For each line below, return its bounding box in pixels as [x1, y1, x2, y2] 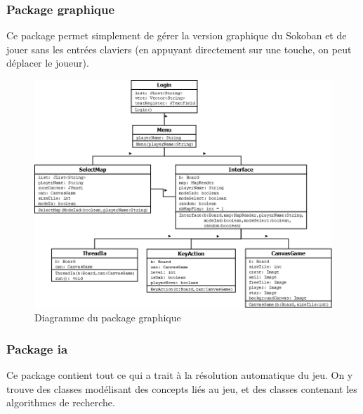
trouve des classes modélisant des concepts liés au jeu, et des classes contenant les [6, 381, 357, 396]
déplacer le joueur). [6, 55, 89, 70]
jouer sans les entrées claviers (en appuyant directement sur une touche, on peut [6, 41, 352, 56]
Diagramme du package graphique [34, 310, 181, 325]
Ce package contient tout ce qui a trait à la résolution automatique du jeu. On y [6, 368, 353, 382]
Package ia [6, 340, 68, 357]
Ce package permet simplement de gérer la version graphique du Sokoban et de [6, 28, 347, 43]
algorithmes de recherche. [6, 395, 115, 410]
